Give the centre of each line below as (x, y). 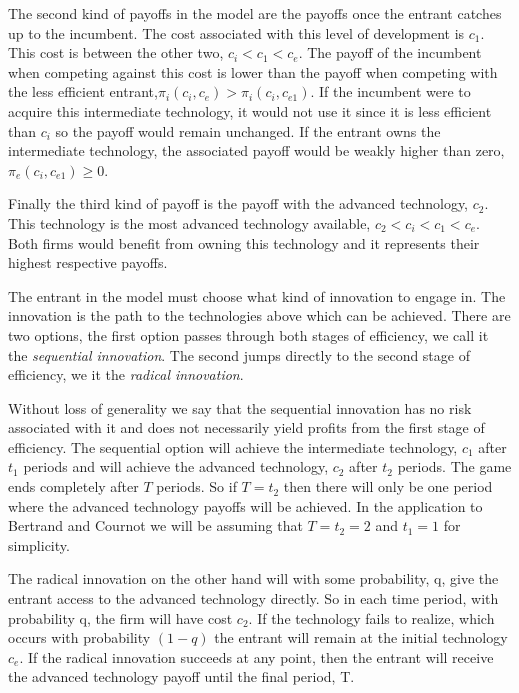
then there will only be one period (388, 486)
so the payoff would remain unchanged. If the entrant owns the (248, 130)
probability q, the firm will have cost (120, 617)
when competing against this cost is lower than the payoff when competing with (253, 71)
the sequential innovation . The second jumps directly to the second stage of (239, 354)
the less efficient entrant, (83, 91)
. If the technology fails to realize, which (371, 617)
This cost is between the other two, (116, 52)
